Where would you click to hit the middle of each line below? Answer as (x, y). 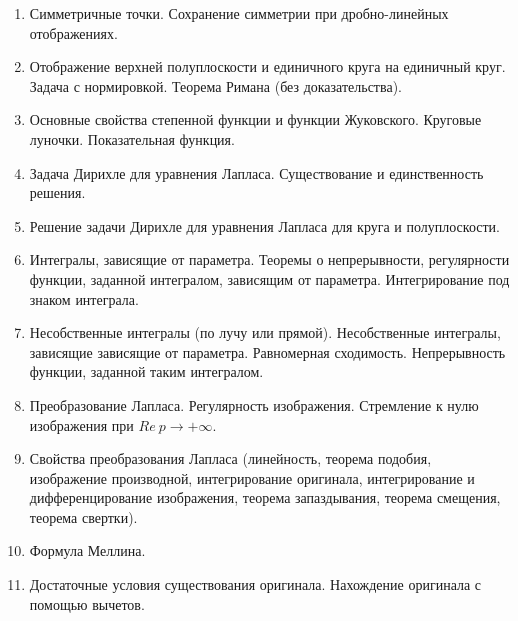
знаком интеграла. (84, 298)
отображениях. (73, 32)
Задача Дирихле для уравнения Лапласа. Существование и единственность (256, 172)
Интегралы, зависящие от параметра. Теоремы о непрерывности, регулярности (269, 259)
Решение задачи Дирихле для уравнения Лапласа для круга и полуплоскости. (264, 225)
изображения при (81, 424)
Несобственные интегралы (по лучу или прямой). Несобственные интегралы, (265, 332)
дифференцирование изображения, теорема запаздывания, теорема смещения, (265, 497)
